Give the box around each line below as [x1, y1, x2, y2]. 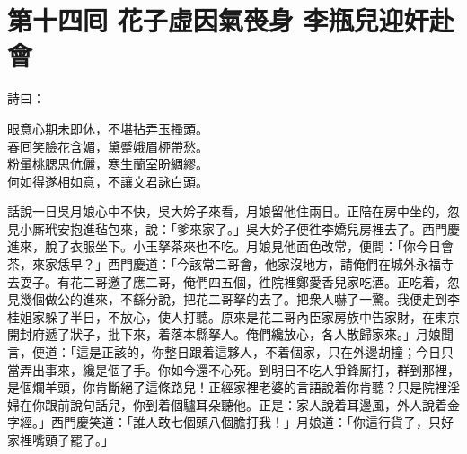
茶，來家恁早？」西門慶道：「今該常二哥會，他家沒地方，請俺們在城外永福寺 [7, 255, 454, 274]
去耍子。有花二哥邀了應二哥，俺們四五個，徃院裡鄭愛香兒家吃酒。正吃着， [7, 272, 447, 291]
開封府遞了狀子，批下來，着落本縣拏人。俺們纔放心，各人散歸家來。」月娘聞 [7, 325, 454, 344]
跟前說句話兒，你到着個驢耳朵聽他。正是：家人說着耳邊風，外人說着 [44, 395, 447, 414]
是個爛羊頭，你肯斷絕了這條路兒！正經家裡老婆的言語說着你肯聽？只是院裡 [7, 378, 447, 397]
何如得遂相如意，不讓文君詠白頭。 [7, 171, 208, 190]
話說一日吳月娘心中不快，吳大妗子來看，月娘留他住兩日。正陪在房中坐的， [7, 202, 447, 221]
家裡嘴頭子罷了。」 [7, 431, 114, 449]
